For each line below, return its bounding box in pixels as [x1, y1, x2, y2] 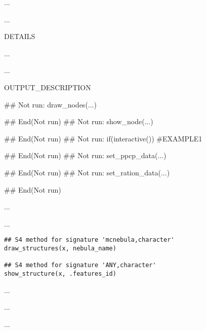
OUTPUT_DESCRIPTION [4, 82, 91, 92]
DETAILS [4, 31, 35, 42]
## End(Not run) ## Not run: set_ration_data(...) [4, 167, 170, 177]
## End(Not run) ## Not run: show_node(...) [4, 116, 153, 127]
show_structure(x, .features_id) [4, 270, 116, 277]
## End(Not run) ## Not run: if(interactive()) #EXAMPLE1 [4, 133, 202, 143]
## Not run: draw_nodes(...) [4, 99, 97, 109]
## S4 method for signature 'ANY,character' [4, 262, 156, 269]
